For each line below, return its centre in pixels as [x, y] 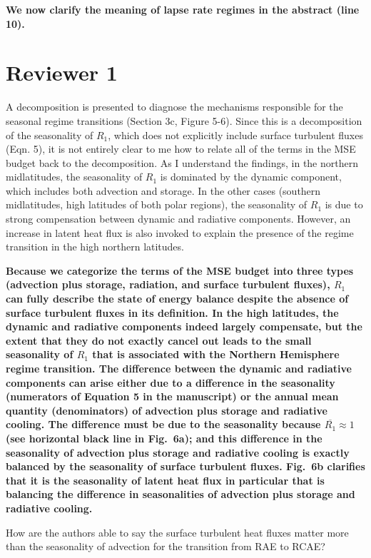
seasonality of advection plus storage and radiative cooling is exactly [178, 452]
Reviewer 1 [62, 72]
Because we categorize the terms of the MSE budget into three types [180, 270]
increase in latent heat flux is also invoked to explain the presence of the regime [180, 232]
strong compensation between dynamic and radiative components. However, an [178, 219]
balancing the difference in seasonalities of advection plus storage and [181, 494]
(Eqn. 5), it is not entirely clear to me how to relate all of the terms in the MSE [181, 149]
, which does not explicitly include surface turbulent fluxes [235, 135]
